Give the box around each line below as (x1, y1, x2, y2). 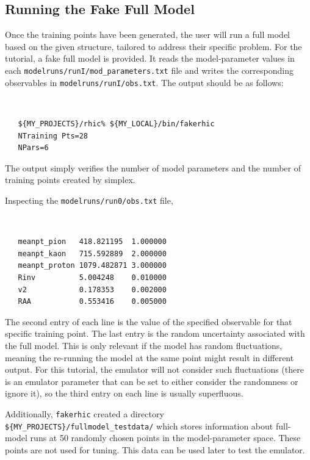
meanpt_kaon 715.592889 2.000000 (18, 249, 167, 258)
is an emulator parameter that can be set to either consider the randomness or (5, 375, 298, 387)
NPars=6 (18, 143, 49, 153)
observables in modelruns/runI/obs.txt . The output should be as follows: (5, 76, 284, 88)
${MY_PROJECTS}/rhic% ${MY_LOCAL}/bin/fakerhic (18, 119, 215, 128)
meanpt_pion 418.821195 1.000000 (18, 237, 167, 246)
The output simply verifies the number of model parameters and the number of (5, 161, 301, 174)
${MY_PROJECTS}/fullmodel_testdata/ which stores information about (5, 419, 273, 432)
